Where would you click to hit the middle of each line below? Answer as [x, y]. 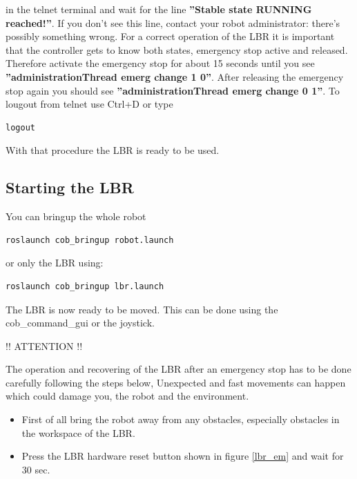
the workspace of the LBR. [78, 432]
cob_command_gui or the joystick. [80, 323]
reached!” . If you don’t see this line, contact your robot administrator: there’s [173, 22]
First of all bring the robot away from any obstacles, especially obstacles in [181, 419]
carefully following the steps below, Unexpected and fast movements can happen [176, 382]
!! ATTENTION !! [44, 345]
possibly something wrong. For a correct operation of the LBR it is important [170, 36]
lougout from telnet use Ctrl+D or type [89, 104]
